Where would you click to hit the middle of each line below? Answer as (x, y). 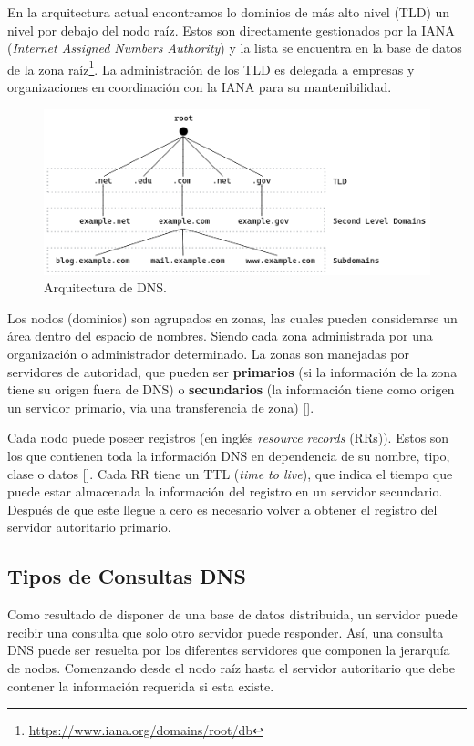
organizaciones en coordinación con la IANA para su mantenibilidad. (200, 87)
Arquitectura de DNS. (105, 287)
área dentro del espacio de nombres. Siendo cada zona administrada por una (220, 336)
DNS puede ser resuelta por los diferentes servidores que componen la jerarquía (229, 650)
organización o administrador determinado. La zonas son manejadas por (208, 354)
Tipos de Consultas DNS (127, 576)
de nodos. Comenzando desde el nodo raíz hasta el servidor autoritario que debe (231, 667)
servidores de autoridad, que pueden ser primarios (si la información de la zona (232, 371)
